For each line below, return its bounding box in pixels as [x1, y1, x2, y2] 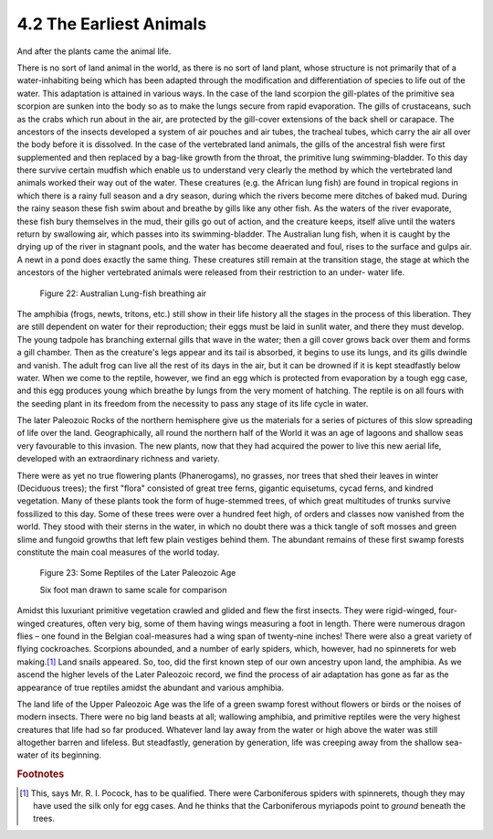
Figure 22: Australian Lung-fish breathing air [39, 288, 207, 299]
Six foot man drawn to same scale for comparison [39, 584, 227, 595]
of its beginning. [40, 749, 102, 760]
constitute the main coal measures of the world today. [16, 547, 220, 558]
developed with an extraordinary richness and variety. [16, 453, 220, 464]
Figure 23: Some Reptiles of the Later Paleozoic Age [39, 568, 236, 579]
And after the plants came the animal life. [16, 46, 172, 57]
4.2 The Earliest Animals [16, 14, 207, 34]
